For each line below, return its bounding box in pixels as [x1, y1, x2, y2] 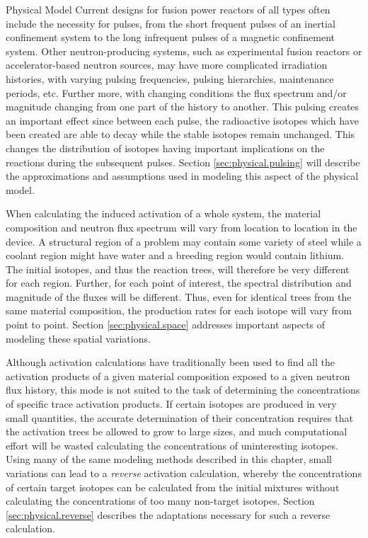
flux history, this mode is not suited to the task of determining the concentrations [6, 382, 360, 397]
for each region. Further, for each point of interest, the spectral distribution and [6, 275, 352, 290]
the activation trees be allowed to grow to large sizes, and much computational [6, 424, 347, 439]
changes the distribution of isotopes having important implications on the [6, 140, 325, 155]
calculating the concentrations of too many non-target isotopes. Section [6, 493, 315, 508]
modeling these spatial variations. [6, 331, 151, 345]
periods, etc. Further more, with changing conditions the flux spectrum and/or [6, 85, 347, 100]
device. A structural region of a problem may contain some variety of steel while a [6, 234, 362, 248]
